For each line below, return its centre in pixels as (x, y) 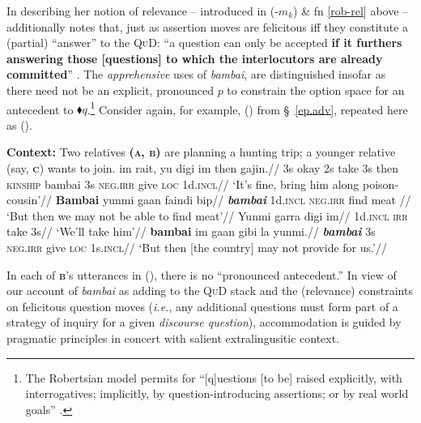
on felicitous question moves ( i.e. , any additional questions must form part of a (202, 306)
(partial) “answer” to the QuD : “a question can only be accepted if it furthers (204, 43)
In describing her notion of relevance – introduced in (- (142, 11)
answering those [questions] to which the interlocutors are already (195, 58)
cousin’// (30, 200)
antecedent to (40, 109)
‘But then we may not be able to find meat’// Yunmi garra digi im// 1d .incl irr (207, 215)
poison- (381, 184)
